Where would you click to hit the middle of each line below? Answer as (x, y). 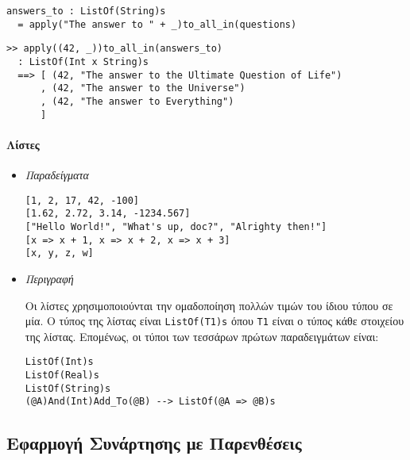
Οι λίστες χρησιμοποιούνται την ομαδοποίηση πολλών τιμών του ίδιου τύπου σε (209, 305)
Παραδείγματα (57, 175)
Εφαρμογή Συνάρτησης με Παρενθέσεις (154, 443)
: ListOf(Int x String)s (83, 61)
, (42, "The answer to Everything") (137, 101)
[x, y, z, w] (59, 253)
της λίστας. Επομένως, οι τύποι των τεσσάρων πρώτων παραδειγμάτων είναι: (202, 336)
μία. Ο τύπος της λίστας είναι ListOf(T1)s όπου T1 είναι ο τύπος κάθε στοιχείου (215, 321)
